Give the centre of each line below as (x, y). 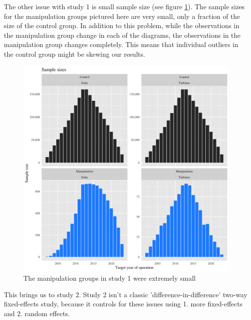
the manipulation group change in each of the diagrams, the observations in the (122, 35)
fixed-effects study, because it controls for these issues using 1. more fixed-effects (123, 304)
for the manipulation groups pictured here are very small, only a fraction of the (122, 16)
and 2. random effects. (37, 313)
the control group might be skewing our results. (75, 54)
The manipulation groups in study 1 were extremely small (110, 278)
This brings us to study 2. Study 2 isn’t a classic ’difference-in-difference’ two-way (126, 294)
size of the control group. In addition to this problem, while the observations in (122, 25)
